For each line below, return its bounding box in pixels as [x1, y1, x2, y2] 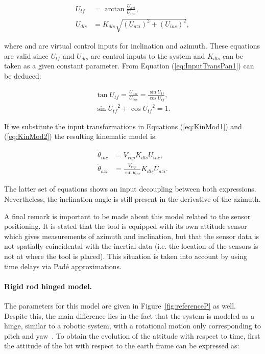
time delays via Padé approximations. [4, 261, 122, 271]
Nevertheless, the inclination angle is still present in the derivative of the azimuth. [4, 194, 261, 204]
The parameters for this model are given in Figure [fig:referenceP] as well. [4, 300, 236, 311]
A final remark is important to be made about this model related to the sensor [4, 210, 251, 221]
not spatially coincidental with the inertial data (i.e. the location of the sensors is [4, 241, 258, 251]
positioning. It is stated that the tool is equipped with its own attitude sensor [4, 221, 247, 231]
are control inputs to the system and [90, 50, 205, 61]
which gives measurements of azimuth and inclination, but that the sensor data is [4, 230, 259, 241]
